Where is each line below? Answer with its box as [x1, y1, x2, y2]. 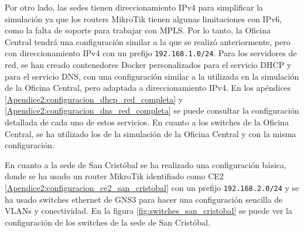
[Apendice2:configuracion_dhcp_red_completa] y [5, 93, 183, 105]
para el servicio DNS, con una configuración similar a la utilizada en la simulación [5, 70, 299, 82]
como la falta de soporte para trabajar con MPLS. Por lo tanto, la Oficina [5, 24, 271, 36]
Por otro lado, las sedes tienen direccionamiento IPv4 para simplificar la [5, 1, 264, 13]
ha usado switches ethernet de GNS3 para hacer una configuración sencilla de [5, 193, 283, 205]
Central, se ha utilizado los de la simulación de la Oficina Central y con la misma [5, 127, 296, 139]
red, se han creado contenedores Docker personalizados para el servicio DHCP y [5, 59, 292, 71]
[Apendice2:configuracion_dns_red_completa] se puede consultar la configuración [5, 104, 299, 117]
